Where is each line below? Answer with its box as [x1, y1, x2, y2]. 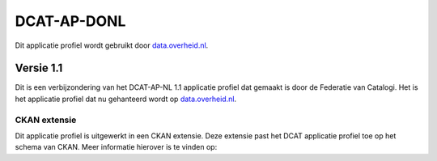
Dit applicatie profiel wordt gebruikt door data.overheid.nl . [15, 40, 209, 50]
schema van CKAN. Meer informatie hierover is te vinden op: [15, 142, 218, 152]
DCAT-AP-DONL [15, 12, 126, 30]
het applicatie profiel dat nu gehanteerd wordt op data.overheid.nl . [15, 94, 237, 104]
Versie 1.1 [15, 61, 63, 75]
